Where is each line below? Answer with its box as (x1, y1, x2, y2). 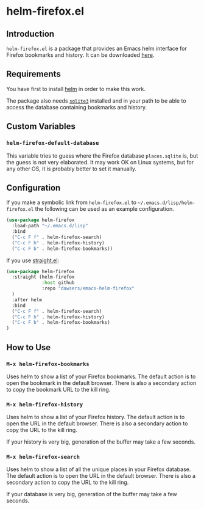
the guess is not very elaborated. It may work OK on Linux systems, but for (6, 158, 194, 166)
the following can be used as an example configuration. (35, 205, 175, 213)
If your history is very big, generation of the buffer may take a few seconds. (6, 438, 196, 445)
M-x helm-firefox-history (6, 401, 83, 408)
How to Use (6, 342, 51, 353)
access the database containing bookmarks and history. (6, 103, 147, 111)
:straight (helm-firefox (12, 274, 75, 280)
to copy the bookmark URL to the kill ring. (6, 386, 111, 393)
